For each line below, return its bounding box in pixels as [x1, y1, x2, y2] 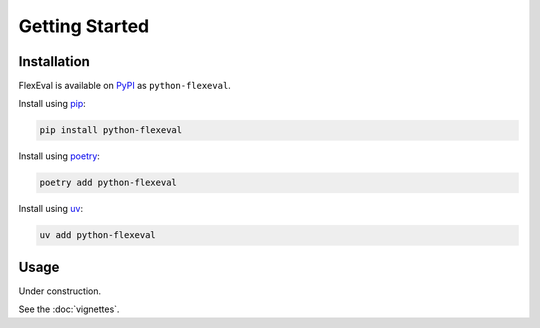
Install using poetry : [18, 150, 100, 162]
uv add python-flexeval [39, 230, 157, 241]
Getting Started [18, 15, 150, 37]
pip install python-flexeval [39, 125, 183, 136]
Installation [18, 53, 90, 70]
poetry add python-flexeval [39, 177, 177, 189]
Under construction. [18, 285, 102, 297]
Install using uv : [18, 203, 84, 215]
